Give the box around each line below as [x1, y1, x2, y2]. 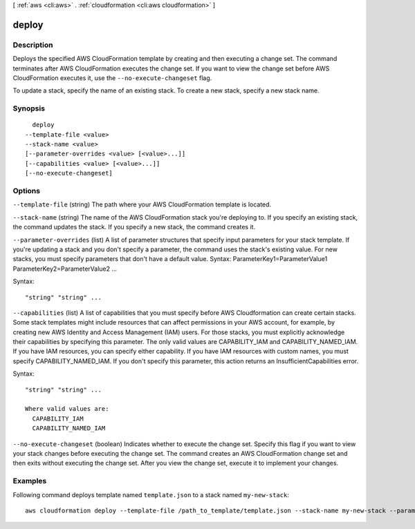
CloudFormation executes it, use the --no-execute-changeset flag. [12, 73, 212, 82]
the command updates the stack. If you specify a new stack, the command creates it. [12, 223, 256, 231]
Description [12, 40, 53, 50]
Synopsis [12, 104, 45, 113]
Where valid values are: [25, 405, 109, 413]
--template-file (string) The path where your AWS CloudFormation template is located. [12, 200, 272, 209]
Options [12, 186, 41, 195]
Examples [12, 477, 47, 486]
